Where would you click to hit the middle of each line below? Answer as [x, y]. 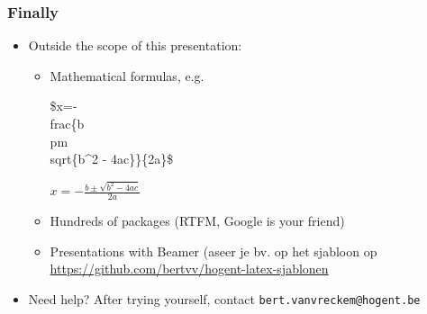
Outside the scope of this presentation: [135, 45]
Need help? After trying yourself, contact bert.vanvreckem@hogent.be [224, 298]
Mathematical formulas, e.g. [127, 75]
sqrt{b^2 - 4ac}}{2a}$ [112, 159]
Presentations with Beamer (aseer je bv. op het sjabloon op [213, 251]
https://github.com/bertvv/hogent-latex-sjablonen [189, 269]
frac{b [67, 123]
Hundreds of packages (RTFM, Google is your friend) [197, 220]
